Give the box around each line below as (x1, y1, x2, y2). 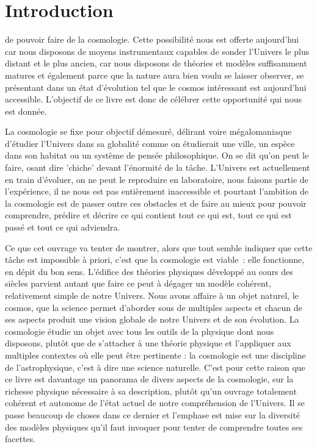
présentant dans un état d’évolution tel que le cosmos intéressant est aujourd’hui (5, 80, 307, 93)
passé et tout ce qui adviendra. (5, 221, 120, 234)
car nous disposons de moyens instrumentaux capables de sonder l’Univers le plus (5, 45, 310, 57)
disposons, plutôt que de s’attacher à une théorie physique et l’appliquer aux (5, 337, 291, 349)
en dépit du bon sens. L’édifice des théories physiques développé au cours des (5, 265, 293, 277)
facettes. (5, 432, 36, 445)
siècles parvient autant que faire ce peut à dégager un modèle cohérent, (5, 277, 271, 290)
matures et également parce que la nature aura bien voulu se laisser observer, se (5, 68, 304, 81)
